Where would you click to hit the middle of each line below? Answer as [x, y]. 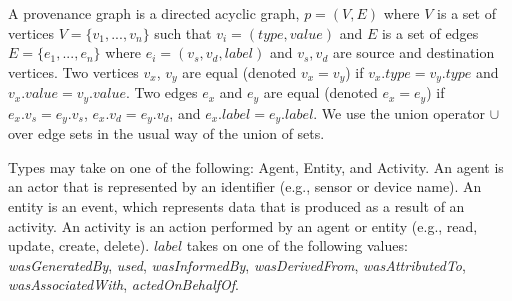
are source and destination [413, 52]
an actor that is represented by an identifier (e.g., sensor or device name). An [245, 186]
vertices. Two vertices [73, 71]
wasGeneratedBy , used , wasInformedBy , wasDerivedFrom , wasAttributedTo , [237, 264]
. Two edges [161, 92]
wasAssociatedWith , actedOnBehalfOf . [123, 284]
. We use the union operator [399, 112]
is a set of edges [430, 32]
